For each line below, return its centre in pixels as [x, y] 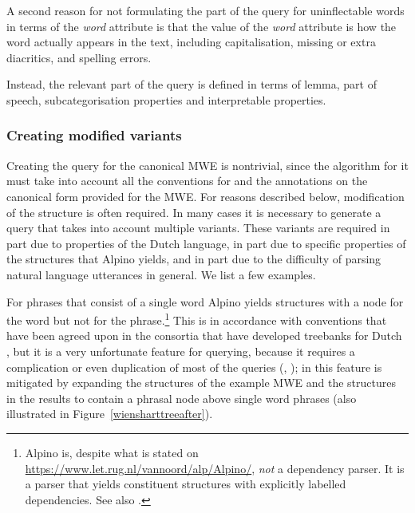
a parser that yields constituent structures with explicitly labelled [186, 484]
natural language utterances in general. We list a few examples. [161, 274]
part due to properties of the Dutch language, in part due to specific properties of [206, 243]
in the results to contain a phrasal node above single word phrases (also [182, 398]
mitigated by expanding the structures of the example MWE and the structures [201, 383]
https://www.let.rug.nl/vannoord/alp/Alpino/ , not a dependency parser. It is [215, 468]
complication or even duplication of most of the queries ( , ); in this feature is [194, 367]
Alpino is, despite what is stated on [112, 452]
